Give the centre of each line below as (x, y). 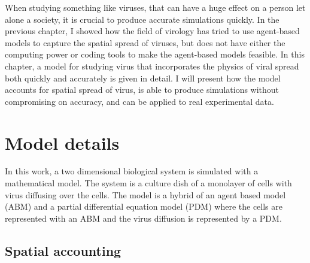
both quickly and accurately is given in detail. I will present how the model (143, 78)
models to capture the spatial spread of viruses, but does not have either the (145, 42)
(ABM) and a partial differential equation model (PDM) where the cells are (144, 206)
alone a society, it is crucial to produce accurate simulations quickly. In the (142, 19)
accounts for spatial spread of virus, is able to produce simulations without (142, 90)
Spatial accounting (63, 250)
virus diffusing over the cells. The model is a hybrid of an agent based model (145, 194)
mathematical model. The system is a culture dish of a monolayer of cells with (148, 183)
